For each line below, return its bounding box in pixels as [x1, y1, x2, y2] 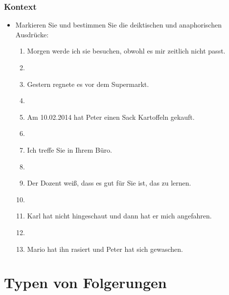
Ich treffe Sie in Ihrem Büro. [27, 144, 112, 155]
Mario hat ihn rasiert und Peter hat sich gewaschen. [27, 243, 183, 254]
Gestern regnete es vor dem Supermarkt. [27, 79, 149, 89]
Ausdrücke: [15, 29, 49, 39]
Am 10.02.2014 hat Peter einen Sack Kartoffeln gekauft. [27, 111, 195, 122]
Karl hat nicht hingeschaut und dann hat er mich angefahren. [27, 211, 212, 221]
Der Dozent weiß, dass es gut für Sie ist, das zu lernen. [27, 178, 191, 188]
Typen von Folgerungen [4, 272, 167, 293]
